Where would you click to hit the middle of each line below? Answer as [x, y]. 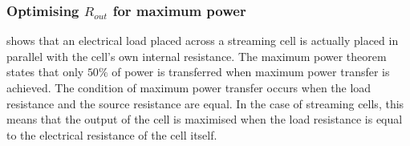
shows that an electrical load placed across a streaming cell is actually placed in [203, 41]
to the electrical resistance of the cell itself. [112, 134]
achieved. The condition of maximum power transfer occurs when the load [189, 87]
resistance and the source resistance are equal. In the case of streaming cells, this [205, 103]
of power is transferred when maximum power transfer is [251, 72]
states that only [45, 72]
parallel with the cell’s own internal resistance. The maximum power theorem [197, 56]
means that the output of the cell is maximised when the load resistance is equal [205, 119]
